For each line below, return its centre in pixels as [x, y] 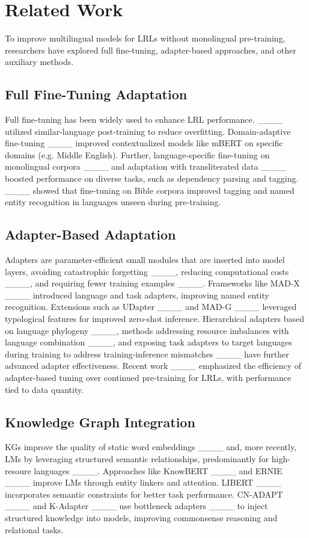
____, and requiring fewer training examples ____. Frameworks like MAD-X [152, 283]
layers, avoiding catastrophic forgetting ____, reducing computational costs [147, 271]
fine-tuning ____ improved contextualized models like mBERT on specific [144, 143]
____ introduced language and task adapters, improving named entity [137, 295]
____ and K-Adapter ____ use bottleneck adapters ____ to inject [136, 506]
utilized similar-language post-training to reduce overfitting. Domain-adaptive [148, 131]
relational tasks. [34, 529]
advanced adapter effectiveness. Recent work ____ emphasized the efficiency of [153, 366]
